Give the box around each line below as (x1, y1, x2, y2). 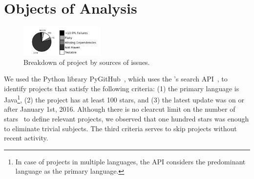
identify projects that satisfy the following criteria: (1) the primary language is (4, 83, 239, 93)
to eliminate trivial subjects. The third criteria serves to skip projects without (4, 123, 237, 133)
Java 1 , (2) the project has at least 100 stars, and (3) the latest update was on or (4, 93, 244, 104)
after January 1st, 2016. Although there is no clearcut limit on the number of (4, 104, 235, 114)
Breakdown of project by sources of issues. (23, 57, 150, 67)
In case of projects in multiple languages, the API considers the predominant (15, 156, 246, 166)
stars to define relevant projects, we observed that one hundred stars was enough (4, 114, 249, 124)
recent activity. (4, 133, 48, 143)
